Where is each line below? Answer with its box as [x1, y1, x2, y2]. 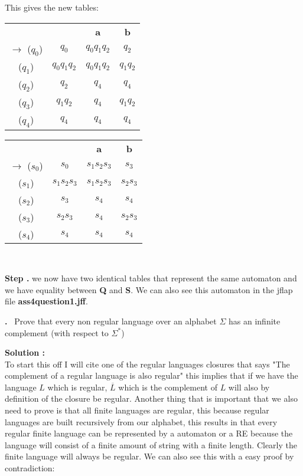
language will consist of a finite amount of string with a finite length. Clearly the [5, 438, 297, 451]
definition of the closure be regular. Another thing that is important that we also [5, 392, 298, 405]
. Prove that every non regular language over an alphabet [5, 314, 217, 327]
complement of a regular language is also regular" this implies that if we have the [5, 369, 298, 382]
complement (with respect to [5, 326, 109, 339]
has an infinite [229, 314, 281, 327]
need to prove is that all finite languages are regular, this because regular [5, 404, 269, 416]
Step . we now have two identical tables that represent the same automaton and [5, 272, 297, 284]
